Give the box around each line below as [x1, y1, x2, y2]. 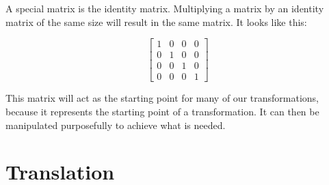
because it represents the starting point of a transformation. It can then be [5, 104, 319, 118]
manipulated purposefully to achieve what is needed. [5, 117, 226, 132]
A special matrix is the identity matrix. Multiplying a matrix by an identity [5, 1, 324, 15]
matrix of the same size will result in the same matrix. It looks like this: [5, 14, 307, 29]
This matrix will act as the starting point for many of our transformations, [5, 91, 319, 105]
